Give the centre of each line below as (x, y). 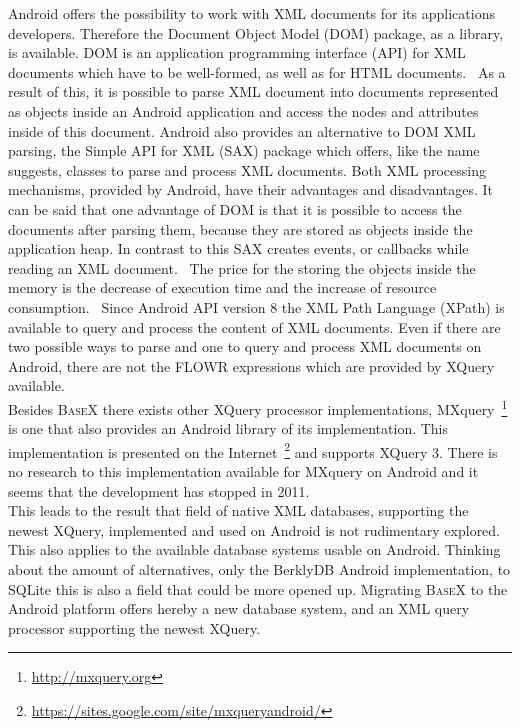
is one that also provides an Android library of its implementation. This (228, 428)
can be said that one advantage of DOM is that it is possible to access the (235, 208)
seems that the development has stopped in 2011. (159, 490)
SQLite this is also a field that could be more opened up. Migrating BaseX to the (258, 588)
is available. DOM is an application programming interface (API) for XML (237, 52)
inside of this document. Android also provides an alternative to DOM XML (242, 130)
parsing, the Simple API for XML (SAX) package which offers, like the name (244, 150)
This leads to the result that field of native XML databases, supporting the (238, 510)
